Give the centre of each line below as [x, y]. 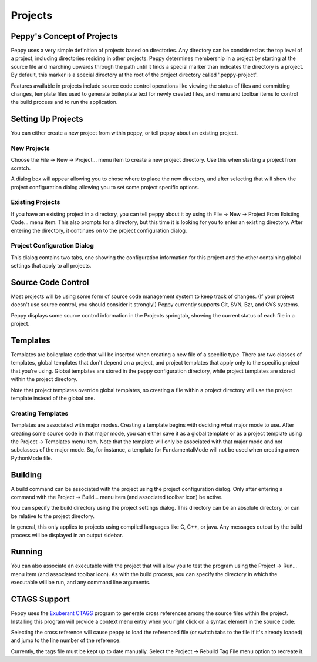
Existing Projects [36, 202]
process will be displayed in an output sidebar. [67, 535]
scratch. [21, 168]
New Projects [30, 148]
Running [27, 552]
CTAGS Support [40, 599]
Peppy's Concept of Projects [65, 36]
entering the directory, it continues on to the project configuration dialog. [99, 230]
